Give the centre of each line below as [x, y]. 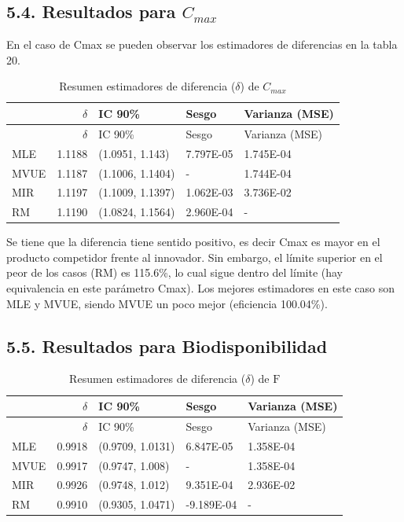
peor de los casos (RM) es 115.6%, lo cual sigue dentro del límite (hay [174, 272]
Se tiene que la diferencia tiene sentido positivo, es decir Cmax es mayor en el [193, 242]
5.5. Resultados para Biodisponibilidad [167, 346]
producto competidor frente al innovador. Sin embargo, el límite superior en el [195, 257]
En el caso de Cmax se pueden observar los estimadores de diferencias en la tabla [202, 44]
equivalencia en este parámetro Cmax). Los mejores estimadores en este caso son [200, 288]
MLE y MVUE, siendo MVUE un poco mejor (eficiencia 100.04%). [167, 303]
